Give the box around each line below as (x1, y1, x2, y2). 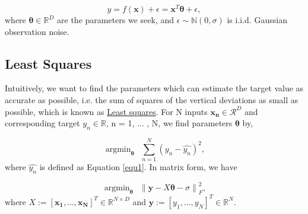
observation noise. (5, 25, 69, 37)
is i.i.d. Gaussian (227, 14, 287, 26)
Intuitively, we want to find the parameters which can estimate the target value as (5, 82, 304, 94)
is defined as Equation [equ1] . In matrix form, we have (39, 161, 237, 173)
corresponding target (5, 117, 80, 129)
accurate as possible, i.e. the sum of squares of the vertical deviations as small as (5, 94, 299, 106)
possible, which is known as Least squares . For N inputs (5, 105, 208, 117)
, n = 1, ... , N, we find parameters (106, 117, 233, 129)
